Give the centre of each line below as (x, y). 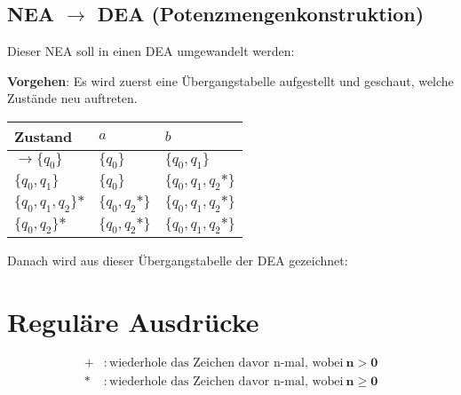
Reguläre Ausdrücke (133, 321)
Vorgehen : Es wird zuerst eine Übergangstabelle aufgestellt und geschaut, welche (230, 80)
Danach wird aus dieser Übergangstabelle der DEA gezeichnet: (178, 260)
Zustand (44, 136)
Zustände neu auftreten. (72, 98)
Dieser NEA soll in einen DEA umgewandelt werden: (151, 51)
